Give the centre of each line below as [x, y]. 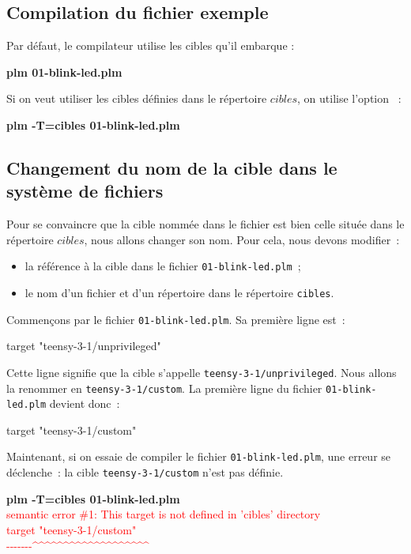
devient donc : [85, 403]
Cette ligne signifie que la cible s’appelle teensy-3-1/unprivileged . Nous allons [202, 372]
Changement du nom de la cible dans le [172, 167]
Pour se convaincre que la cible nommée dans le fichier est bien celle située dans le [205, 224]
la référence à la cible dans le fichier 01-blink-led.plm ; [163, 266]
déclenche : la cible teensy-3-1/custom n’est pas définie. [145, 472]
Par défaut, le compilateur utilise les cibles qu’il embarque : [151, 45]
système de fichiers [85, 191]
